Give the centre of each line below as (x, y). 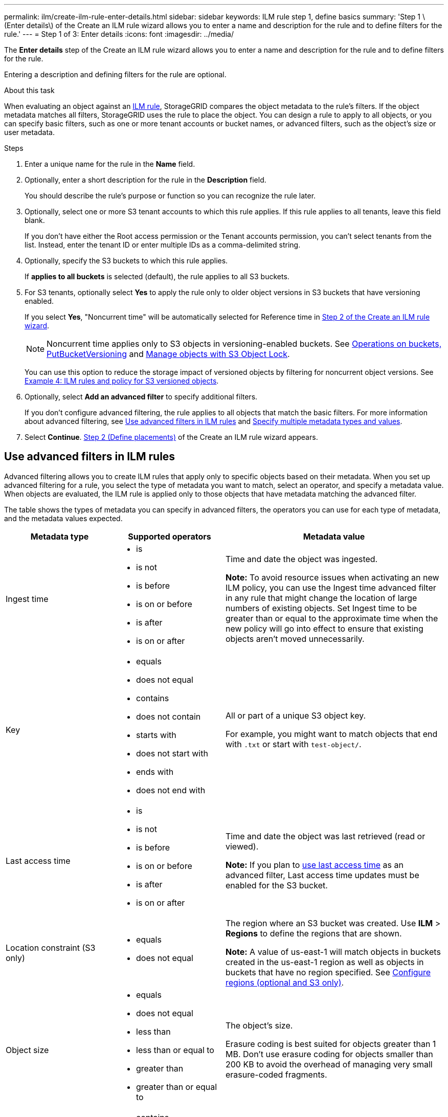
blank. (35, 220)
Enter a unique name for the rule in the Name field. (110, 164)
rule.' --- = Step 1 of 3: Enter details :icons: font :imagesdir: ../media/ (119, 34)
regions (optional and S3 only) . (285, 982)
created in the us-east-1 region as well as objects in (325, 962)
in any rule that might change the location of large (321, 598)
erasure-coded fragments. (276, 1074)
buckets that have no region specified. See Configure (328, 972)
